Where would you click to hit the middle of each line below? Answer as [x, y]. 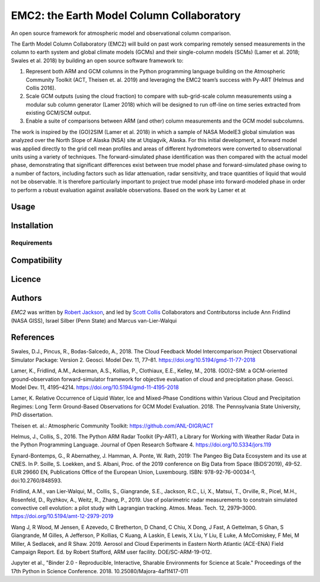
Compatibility [36, 260]
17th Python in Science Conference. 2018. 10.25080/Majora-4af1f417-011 [100, 571]
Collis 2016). [41, 88]
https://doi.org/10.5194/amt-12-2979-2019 [62, 516]
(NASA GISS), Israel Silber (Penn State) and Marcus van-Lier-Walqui [94, 320]
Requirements [32, 243]
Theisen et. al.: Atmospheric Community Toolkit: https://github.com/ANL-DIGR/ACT [112, 426]
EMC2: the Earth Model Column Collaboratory [126, 15]
